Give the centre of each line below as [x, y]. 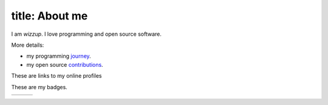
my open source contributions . [65, 64]
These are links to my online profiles [57, 76]
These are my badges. [39, 87]
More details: [28, 45]
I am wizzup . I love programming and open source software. [87, 34]
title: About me [50, 16]
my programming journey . [59, 56]
